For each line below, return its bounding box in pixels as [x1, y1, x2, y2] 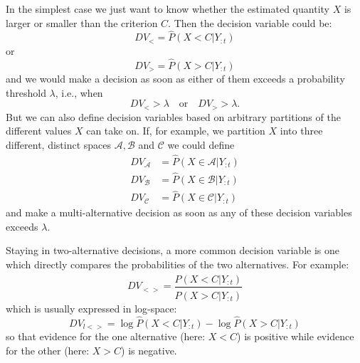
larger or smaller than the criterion [6, 15, 158, 30]
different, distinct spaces [6, 137, 112, 152]
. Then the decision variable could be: [168, 15, 332, 30]
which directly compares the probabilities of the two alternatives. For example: [6, 257, 349, 272]
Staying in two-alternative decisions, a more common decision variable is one [6, 243, 339, 258]
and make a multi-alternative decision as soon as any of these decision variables [6, 205, 352, 220]
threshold [6, 85, 46, 100]
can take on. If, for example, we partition [86, 123, 265, 138]
